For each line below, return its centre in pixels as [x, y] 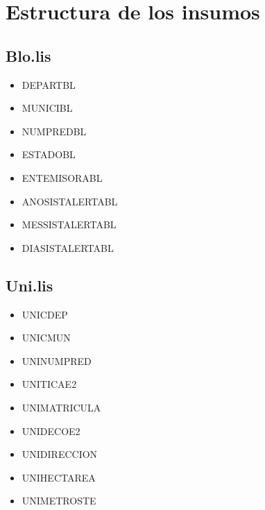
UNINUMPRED [57, 360]
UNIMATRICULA [61, 407]
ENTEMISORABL [62, 177]
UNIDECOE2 [51, 431]
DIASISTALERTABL [68, 247]
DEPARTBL [49, 84]
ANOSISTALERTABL [70, 201]
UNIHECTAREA [59, 477]
